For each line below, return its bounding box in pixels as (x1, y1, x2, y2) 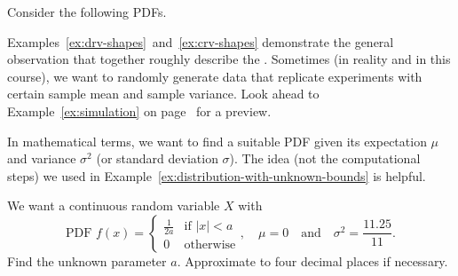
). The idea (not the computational (229, 149, 421, 168)
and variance (7, 149, 76, 168)
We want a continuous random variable (7, 196, 220, 215)
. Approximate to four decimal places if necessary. (177, 251, 448, 270)
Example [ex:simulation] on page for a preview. (7, 101, 272, 120)
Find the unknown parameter (7, 251, 167, 270)
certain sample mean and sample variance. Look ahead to (7, 84, 320, 103)
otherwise (184, 239, 236, 252)
